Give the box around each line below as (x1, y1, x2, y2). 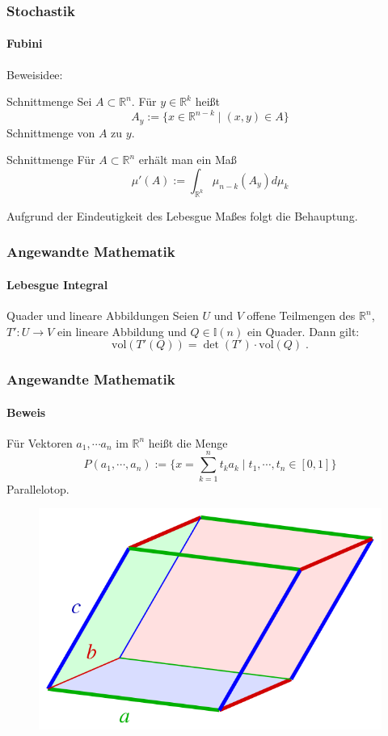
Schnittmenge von (6, 124, 95, 141)
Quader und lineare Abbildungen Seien (6, 307, 199, 323)
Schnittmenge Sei (6, 93, 92, 110)
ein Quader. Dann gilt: (247, 322, 360, 339)
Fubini (6, 35, 43, 52)
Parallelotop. (6, 480, 70, 497)
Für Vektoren (6, 434, 73, 451)
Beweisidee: (6, 65, 63, 82)
